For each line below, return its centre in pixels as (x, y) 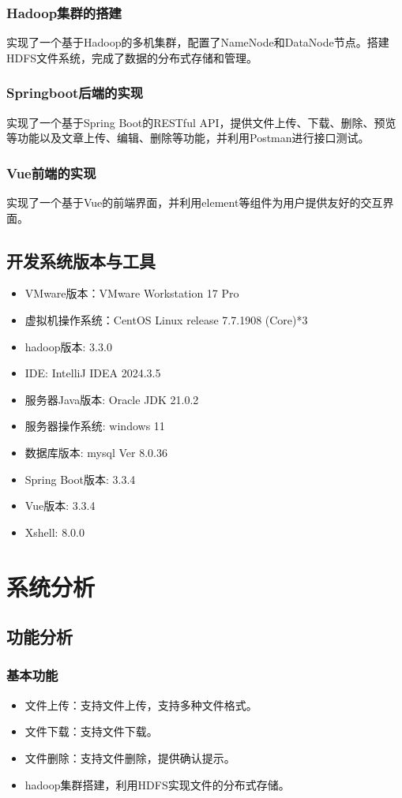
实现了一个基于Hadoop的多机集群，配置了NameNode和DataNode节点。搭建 (198, 42)
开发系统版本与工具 (81, 260)
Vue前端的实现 (51, 172)
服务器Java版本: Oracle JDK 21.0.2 (112, 399)
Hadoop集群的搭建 (64, 12)
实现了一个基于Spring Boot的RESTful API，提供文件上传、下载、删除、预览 (201, 122)
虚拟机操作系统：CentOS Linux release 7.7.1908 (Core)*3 (166, 320)
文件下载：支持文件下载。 (91, 731)
